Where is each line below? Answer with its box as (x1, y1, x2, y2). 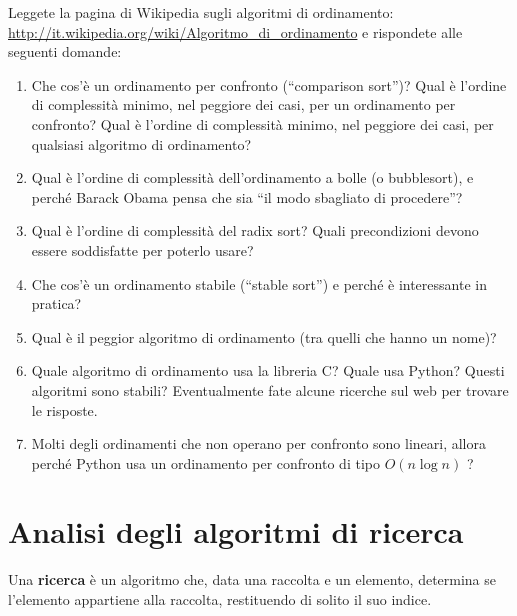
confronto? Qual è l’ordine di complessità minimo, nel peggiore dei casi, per (31, 113, 494, 134)
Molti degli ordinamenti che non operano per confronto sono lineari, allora (31, 433, 486, 454)
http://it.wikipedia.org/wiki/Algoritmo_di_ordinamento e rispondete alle (8, 21, 463, 42)
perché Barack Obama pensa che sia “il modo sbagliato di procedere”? (31, 186, 463, 207)
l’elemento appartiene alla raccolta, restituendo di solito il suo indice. (8, 589, 432, 609)
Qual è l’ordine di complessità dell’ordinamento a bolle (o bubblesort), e (31, 167, 474, 188)
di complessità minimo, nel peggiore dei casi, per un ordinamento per (31, 94, 456, 115)
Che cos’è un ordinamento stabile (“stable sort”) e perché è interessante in (31, 273, 487, 294)
